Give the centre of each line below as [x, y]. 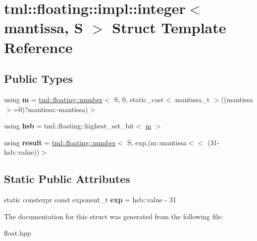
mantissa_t [192, 99]
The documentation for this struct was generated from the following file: [114, 216]
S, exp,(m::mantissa [157, 142]
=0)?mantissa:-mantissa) [51, 109]
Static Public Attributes [67, 179]
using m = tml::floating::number [53, 99]
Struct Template [169, 28]
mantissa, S [44, 28]
